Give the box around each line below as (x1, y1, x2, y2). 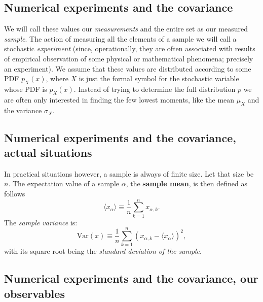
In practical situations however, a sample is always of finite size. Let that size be (4, 168, 254, 179)
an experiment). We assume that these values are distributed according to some (4, 63, 251, 74)
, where (46, 73, 68, 84)
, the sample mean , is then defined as (126, 178, 247, 189)
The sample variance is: (4, 217, 78, 227)
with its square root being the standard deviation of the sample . (4, 246, 202, 256)
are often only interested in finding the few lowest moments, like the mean (4, 94, 235, 105)
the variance (4, 105, 42, 115)
